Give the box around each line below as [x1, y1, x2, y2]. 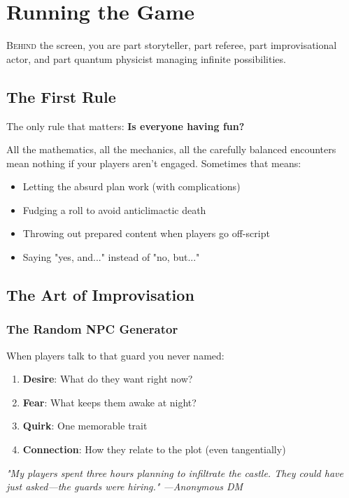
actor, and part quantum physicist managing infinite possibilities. [6, 51, 286, 66]
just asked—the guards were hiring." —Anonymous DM [6, 479, 243, 494]
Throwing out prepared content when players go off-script [22, 226, 270, 241]
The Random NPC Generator [6, 320, 178, 338]
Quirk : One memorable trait [22, 418, 148, 433]
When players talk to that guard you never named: [6, 348, 225, 362]
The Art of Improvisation [6, 284, 194, 306]
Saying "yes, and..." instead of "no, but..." [22, 250, 200, 264]
